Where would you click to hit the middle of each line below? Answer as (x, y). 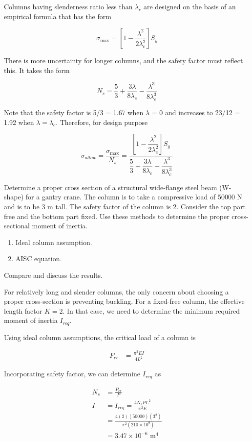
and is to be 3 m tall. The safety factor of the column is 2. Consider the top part (125, 207)
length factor (23, 310)
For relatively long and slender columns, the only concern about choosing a (116, 291)
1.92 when (19, 122)
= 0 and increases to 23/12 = (196, 112)
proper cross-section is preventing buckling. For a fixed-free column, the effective (124, 301)
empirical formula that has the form (58, 16)
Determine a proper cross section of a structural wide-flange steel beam (111, 187)
